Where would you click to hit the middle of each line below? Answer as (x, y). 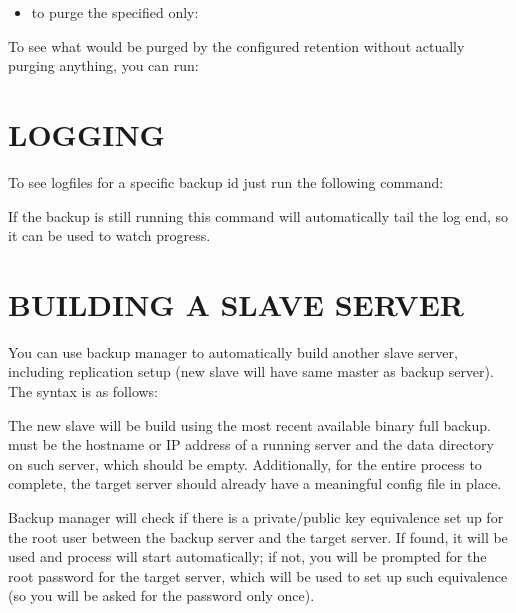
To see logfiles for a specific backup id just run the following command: (226, 181)
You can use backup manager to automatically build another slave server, (233, 351)
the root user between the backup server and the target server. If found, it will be (258, 536)
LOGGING (86, 133)
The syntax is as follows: (83, 391)
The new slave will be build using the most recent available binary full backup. (249, 424)
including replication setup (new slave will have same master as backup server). (251, 371)
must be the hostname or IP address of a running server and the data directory (251, 444)
